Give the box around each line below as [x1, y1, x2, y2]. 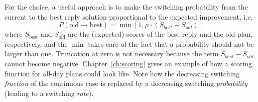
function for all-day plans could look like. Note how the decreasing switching [5, 68, 240, 78]
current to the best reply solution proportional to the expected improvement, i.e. [5, 11, 253, 22]
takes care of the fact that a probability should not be [88, 38, 254, 49]
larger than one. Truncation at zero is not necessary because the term [5, 48, 219, 59]
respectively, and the [5, 38, 68, 49]
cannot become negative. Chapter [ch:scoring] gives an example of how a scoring [5, 58, 252, 68]
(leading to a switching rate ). [5, 87, 94, 98]
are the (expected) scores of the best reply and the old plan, [68, 29, 253, 39]
